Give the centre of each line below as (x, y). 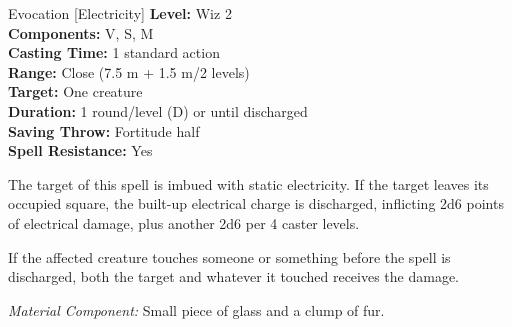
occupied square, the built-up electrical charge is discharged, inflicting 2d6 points (256, 203)
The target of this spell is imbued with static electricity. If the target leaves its (248, 183)
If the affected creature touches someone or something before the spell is (229, 256)
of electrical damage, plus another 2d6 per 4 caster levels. (184, 222)
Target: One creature (75, 91)
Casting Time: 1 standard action (114, 52)
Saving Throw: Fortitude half (104, 130)
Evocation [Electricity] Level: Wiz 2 (120, 13)
